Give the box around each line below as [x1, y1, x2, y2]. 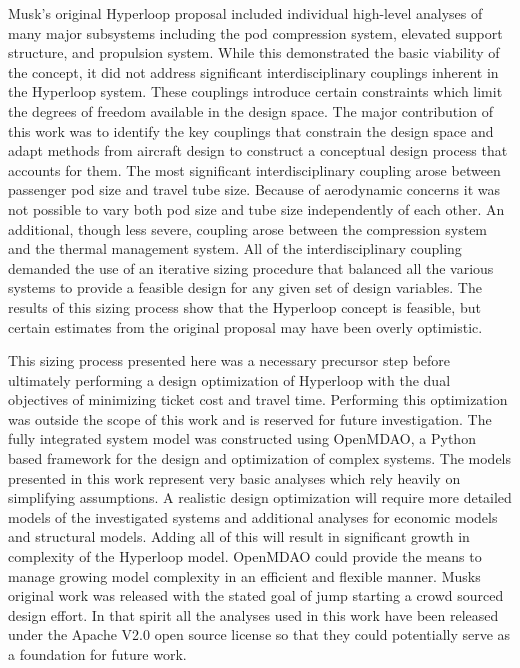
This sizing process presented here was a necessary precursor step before [8, 350, 451, 371]
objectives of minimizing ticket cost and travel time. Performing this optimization [8, 389, 508, 410]
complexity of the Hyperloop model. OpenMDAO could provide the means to [8, 546, 482, 567]
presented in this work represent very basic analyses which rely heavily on [8, 467, 461, 488]
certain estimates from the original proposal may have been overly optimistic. [8, 316, 483, 337]
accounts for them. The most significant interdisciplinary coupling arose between [8, 159, 501, 180]
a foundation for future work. [8, 644, 187, 664]
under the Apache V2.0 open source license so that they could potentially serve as [8, 624, 511, 645]
